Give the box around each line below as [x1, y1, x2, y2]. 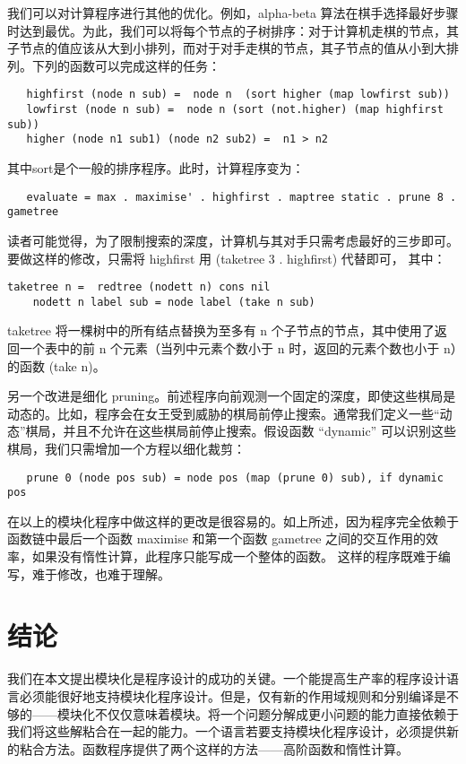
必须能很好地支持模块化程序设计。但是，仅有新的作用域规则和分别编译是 [19, 686, 446, 705]
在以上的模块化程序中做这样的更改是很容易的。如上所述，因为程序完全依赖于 [7, 511, 459, 530]
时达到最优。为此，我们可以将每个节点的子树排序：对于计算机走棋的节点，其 [7, 21, 459, 39]
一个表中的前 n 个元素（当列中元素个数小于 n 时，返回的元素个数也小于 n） [19, 339, 457, 357]
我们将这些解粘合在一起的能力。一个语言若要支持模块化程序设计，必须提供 [7, 722, 446, 741]
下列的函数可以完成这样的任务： [31, 56, 220, 74]
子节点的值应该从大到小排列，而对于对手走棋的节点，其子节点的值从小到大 [7, 39, 446, 57]
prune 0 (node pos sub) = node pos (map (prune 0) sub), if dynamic [26, 471, 444, 484]
